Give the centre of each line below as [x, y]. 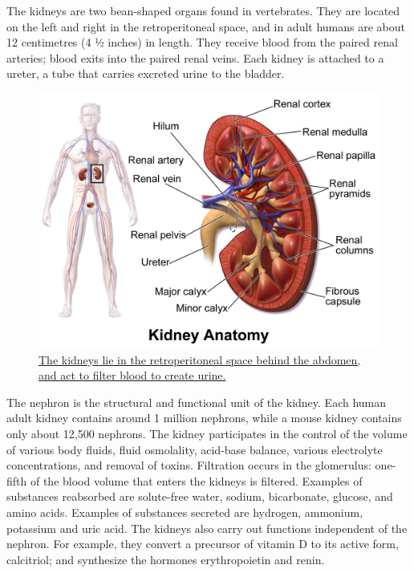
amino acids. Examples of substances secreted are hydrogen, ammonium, [185, 512]
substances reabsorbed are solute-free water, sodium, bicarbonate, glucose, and [200, 496]
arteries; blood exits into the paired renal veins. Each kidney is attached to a [195, 57]
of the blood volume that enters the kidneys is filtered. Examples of [196, 480]
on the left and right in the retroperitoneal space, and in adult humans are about [206, 26]
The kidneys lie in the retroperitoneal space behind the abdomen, [200, 359]
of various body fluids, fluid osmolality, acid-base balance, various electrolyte [195, 449]
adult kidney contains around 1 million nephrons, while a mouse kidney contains [204, 418]
